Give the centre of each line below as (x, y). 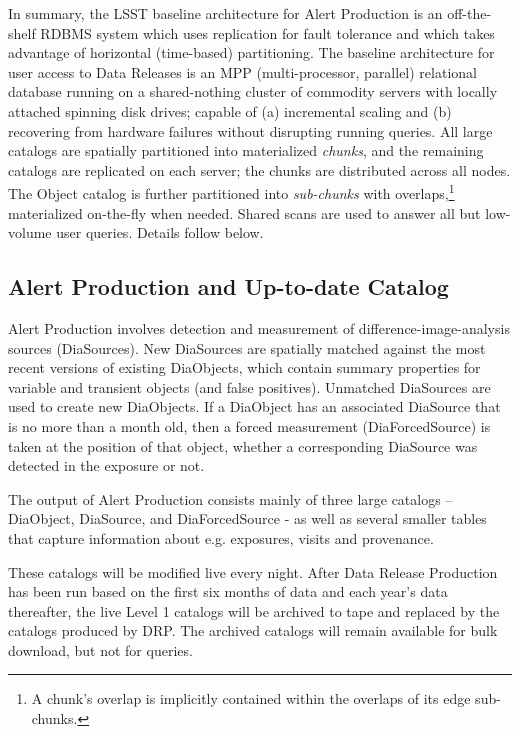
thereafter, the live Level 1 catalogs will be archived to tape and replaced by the (254, 610)
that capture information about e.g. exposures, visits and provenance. (221, 537)
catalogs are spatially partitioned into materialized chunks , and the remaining (246, 150)
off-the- (469, 13)
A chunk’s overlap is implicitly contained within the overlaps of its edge (251, 698)
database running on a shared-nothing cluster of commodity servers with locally (253, 91)
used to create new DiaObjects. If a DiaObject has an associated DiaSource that (254, 406)
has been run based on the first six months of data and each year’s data (228, 591)
